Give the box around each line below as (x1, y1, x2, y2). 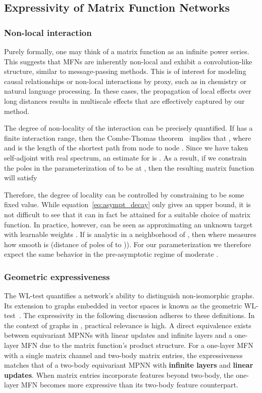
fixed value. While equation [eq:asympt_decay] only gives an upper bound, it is (4, 199, 251, 210)
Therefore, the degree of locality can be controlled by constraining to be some (4, 189, 244, 200)
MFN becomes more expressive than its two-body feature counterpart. (21, 379, 238, 390)
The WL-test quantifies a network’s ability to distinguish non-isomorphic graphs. (4, 290, 254, 301)
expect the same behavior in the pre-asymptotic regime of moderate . (4, 249, 219, 259)
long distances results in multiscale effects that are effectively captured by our (4, 95, 245, 106)
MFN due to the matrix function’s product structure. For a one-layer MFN (21, 340, 253, 350)
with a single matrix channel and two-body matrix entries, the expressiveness (4, 349, 243, 360)
